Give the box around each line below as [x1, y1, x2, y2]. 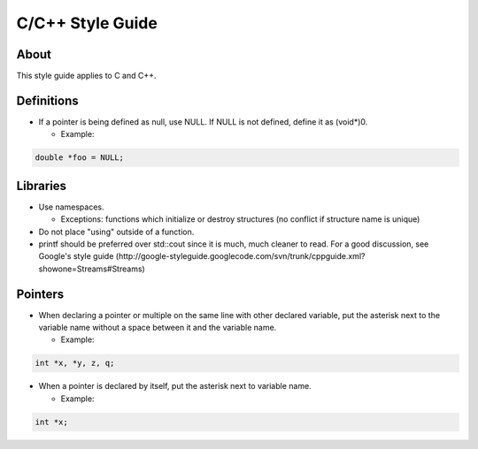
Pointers [16, 286, 65, 301]
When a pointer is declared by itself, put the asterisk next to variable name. [38, 381, 312, 392]
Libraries [16, 178, 66, 194]
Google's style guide [38, 251, 114, 262]
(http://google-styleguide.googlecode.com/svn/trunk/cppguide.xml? [115, 251, 366, 262]
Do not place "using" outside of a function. [38, 226, 195, 237]
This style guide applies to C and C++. [16, 71, 157, 81]
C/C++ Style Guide [16, 13, 158, 33]
